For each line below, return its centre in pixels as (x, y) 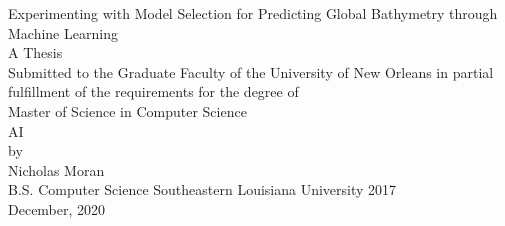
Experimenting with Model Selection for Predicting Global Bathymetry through (253, 13)
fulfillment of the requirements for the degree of (153, 91)
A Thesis (35, 52)
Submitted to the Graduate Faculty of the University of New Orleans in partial (251, 71)
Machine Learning (63, 32)
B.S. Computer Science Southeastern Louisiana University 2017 (202, 189)
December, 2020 (57, 208)
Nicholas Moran (56, 169)
